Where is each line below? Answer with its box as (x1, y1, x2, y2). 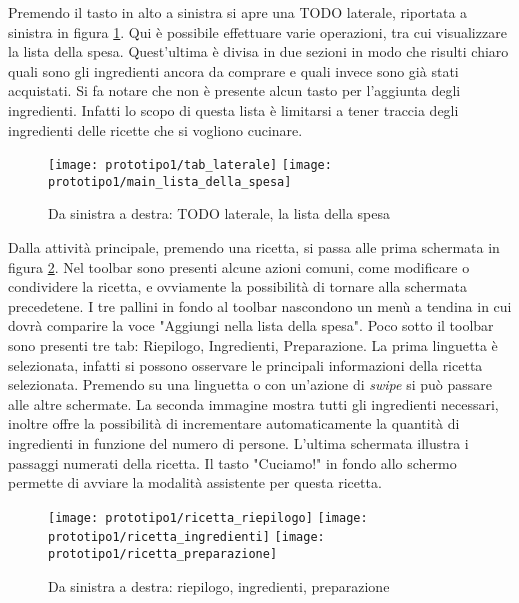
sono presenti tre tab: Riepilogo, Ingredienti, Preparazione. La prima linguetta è (8, 335, 498, 356)
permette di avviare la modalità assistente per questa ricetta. (8, 472, 382, 493)
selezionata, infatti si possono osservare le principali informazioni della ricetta (8, 354, 483, 375)
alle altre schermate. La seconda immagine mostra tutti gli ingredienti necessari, (8, 393, 499, 414)
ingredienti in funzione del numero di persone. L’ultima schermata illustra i (8, 433, 469, 453)
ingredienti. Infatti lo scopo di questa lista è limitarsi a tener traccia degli (8, 99, 459, 120)
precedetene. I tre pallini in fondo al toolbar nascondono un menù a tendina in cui (8, 295, 512, 316)
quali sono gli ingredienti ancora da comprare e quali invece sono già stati (8, 60, 459, 81)
